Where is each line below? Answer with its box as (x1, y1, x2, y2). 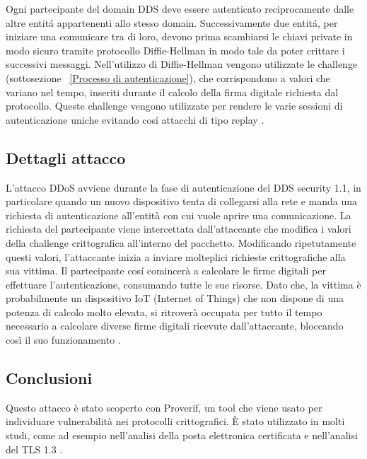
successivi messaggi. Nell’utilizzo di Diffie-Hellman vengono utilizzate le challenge (6, 57, 358, 71)
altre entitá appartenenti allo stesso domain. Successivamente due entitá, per (6, 15, 338, 30)
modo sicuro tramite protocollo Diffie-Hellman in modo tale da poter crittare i (6, 42, 345, 57)
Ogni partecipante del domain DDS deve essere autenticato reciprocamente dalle (6, 1, 354, 16)
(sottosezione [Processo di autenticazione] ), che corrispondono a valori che (6, 70, 330, 85)
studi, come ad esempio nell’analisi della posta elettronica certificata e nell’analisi (6, 428, 358, 443)
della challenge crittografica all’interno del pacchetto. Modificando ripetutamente (6, 235, 356, 250)
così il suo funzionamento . (6, 332, 121, 347)
